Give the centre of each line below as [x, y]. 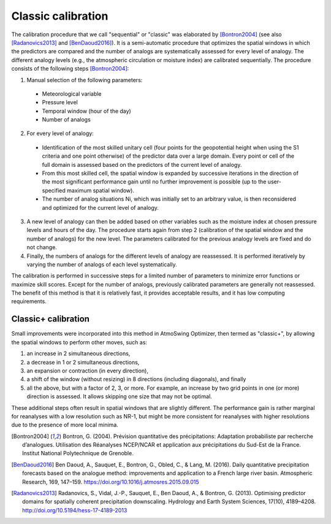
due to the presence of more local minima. [65, 425]
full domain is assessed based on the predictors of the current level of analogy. [142, 164]
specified [54, 190]
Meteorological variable [72, 94]
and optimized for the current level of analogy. [101, 207]
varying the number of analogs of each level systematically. [102, 264]
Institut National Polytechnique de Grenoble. [78, 453]
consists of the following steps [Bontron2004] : [70, 69]
